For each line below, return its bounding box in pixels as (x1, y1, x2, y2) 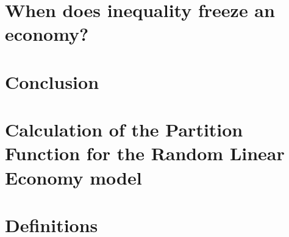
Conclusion (5, 69, 99, 94)
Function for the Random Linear (5, 141, 285, 166)
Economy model (5, 164, 142, 189)
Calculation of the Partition (5, 117, 243, 142)
